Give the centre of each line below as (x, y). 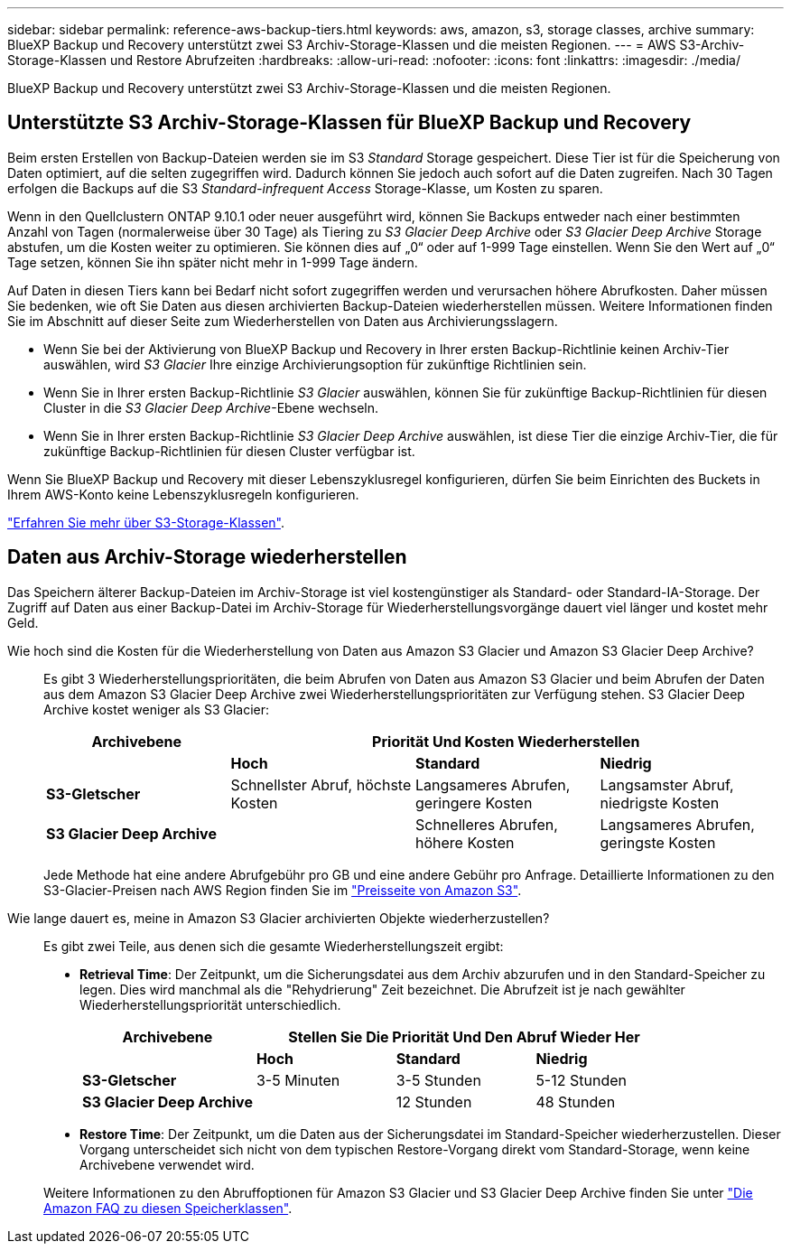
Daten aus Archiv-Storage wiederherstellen (207, 557)
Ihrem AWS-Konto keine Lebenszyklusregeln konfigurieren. (183, 494)
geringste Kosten (658, 842)
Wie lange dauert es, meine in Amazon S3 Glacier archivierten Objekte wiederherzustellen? (279, 918)
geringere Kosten (474, 803)
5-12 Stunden (581, 1080)
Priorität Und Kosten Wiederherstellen (506, 741)
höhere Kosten (465, 842)
